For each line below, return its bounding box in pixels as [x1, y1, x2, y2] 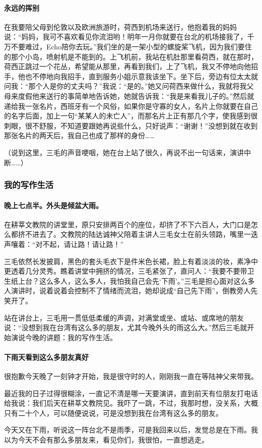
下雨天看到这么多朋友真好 [4, 351, 89, 362]
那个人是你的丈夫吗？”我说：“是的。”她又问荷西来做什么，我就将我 [28, 81, 247, 91]
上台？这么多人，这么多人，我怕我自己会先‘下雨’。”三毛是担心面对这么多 [18, 275, 255, 286]
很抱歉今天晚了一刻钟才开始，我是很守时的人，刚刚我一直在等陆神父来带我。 [4, 371, 258, 381]
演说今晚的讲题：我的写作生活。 [11, 332, 117, 342]
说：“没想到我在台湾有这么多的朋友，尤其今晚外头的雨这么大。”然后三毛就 [4, 322, 247, 333]
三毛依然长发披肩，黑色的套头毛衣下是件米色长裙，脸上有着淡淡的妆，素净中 [4, 255, 258, 266]
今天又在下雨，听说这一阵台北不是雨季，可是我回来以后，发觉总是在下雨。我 [4, 424, 258, 435]
